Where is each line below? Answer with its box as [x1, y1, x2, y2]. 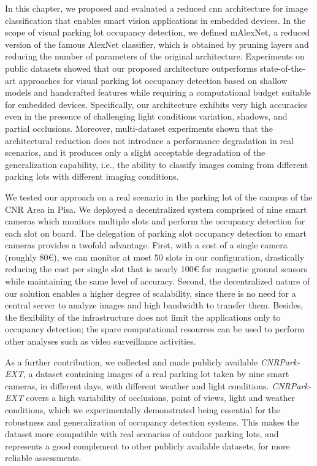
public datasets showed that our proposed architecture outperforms [5, 61, 258, 74]
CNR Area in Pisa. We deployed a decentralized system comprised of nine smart [5, 202, 307, 215]
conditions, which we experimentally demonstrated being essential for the [5, 403, 280, 416]
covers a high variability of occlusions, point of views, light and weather [26, 391, 295, 404]
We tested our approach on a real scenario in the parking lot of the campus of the [5, 190, 313, 203]
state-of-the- [259, 61, 306, 74]
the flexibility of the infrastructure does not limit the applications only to [5, 310, 281, 323]
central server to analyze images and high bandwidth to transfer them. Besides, [5, 299, 304, 311]
